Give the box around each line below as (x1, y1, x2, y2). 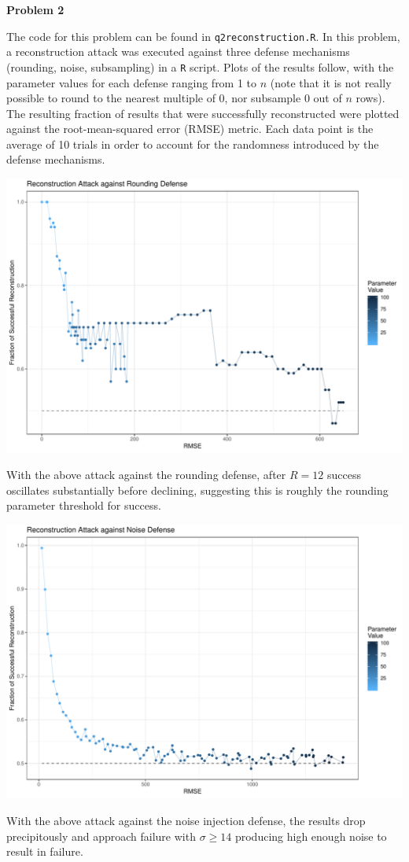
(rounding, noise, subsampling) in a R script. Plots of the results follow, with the (6, 58, 394, 75)
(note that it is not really (270, 74, 392, 90)
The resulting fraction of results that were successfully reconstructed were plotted (6, 105, 400, 121)
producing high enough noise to (234, 827, 387, 844)
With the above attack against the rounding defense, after (6, 466, 286, 483)
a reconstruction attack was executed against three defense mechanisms (6, 43, 350, 60)
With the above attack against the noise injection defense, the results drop (6, 812, 366, 828)
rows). (356, 90, 385, 106)
